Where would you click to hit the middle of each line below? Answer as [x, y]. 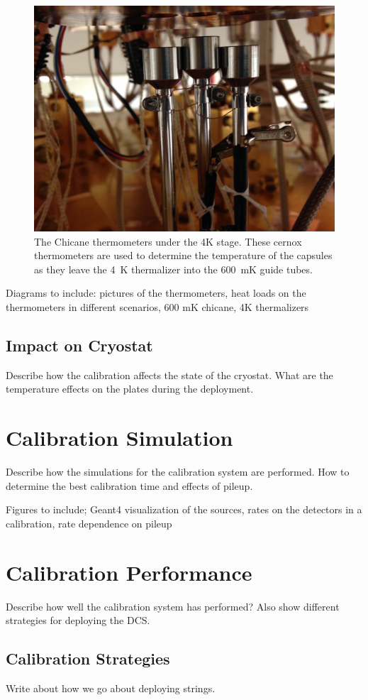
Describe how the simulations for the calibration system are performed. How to [178, 472]
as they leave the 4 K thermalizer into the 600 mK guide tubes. [173, 269]
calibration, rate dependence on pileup [89, 523]
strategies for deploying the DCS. [78, 620]
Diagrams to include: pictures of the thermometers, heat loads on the [156, 293]
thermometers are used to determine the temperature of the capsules [183, 255]
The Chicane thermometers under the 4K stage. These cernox [168, 241]
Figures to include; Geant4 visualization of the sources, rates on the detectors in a [184, 509]
